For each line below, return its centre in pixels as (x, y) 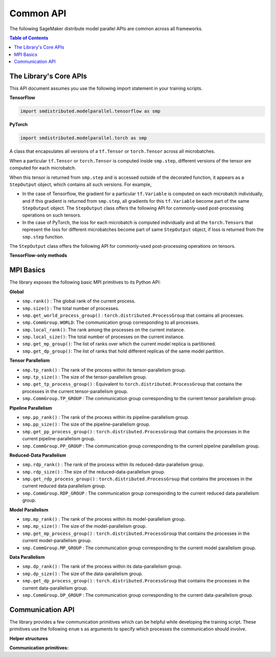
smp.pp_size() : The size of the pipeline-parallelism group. (86, 425)
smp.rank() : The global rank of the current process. (79, 301)
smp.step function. (43, 237)
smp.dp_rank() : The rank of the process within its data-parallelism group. (102, 567)
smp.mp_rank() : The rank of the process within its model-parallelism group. (104, 519)
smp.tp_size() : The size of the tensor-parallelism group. (85, 377)
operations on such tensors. (52, 215)
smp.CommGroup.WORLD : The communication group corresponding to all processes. (111, 322)
